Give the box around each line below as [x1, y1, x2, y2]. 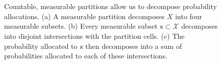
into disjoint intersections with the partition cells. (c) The [4, 30, 185, 41]
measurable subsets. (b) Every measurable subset [4, 21, 158, 31]
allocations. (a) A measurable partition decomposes [4, 11, 165, 21]
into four [175, 11, 203, 21]
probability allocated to [4, 40, 78, 51]
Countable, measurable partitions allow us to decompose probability [4, 1, 217, 12]
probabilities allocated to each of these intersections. [4, 50, 168, 61]
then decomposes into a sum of [85, 40, 182, 51]
